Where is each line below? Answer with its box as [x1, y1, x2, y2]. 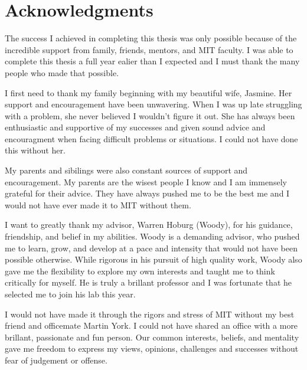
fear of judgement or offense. [5, 353, 107, 366]
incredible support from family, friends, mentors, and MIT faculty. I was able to [5, 43, 293, 55]
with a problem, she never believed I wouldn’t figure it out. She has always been [5, 109, 295, 122]
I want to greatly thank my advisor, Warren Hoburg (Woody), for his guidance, [5, 218, 293, 231]
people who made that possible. [5, 66, 119, 78]
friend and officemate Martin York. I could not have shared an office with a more [5, 319, 298, 332]
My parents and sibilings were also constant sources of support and [5, 164, 248, 176]
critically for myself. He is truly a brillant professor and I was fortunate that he [5, 276, 292, 289]
